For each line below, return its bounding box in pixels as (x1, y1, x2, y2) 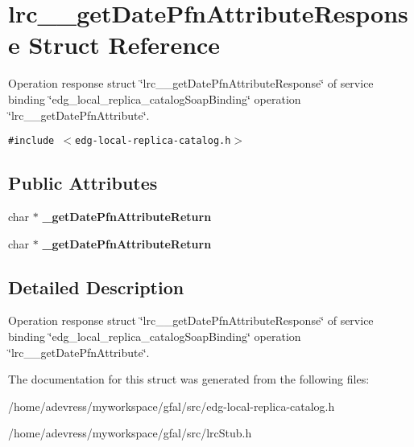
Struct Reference (28, 28, 221, 61)
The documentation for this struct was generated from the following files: (8, 371, 370, 388)
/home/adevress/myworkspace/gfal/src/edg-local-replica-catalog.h (8, 397, 335, 414)
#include (8, 135, 55, 147)
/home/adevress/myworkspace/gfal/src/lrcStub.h (8, 424, 252, 441)
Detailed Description (8, 274, 184, 299)
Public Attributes (8, 170, 158, 195)
